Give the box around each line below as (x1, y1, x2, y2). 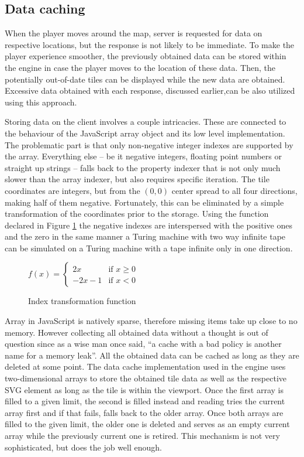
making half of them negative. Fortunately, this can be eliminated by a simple (5, 196, 284, 208)
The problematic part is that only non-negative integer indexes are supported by (5, 138, 293, 151)
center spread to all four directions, (171, 184, 298, 196)
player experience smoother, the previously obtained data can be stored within (5, 50, 286, 62)
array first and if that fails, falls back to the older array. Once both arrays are (5, 406, 284, 418)
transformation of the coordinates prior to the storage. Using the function (5, 207, 269, 220)
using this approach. (5, 96, 77, 108)
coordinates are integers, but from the (5, 184, 140, 196)
